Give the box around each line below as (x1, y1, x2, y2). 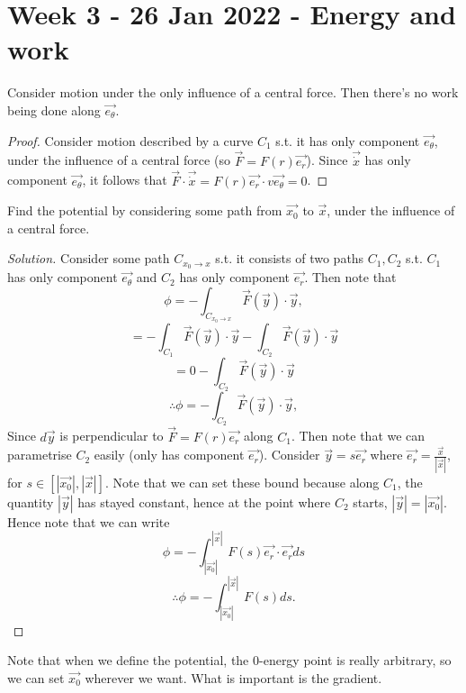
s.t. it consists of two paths (215, 249, 364, 268)
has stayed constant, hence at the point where (77, 492, 331, 511)
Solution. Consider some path (7, 249, 170, 268)
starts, (353, 492, 388, 511)
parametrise (7, 445, 72, 464)
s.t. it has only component (275, 131, 420, 150)
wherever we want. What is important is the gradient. (85, 668, 382, 687)
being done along (7, 100, 101, 119)
